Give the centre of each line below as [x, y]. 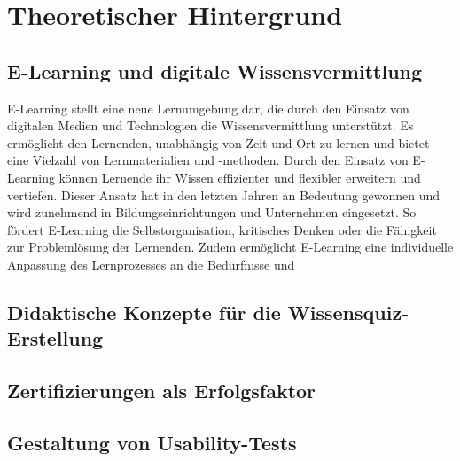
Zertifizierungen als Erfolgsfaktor [162, 391]
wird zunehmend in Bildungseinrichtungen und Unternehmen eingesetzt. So [212, 212]
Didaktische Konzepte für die [144, 312]
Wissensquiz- [348, 312]
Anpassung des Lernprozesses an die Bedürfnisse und [151, 264]
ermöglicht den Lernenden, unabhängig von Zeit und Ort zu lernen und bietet [218, 142]
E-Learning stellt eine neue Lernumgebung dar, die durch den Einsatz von [208, 108]
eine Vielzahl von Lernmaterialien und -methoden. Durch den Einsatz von [208, 160]
